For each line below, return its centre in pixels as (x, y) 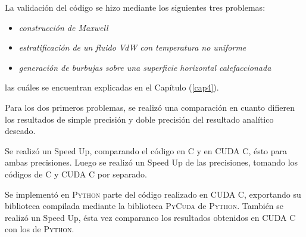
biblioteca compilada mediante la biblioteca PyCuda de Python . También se (144, 206)
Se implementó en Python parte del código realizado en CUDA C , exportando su (153, 194)
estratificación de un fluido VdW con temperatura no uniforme (132, 47)
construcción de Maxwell (63, 27)
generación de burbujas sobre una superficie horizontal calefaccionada (145, 67)
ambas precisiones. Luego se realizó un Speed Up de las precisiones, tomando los (152, 162)
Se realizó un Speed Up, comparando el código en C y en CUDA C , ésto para (146, 150)
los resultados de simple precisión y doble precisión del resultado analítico (139, 119)
